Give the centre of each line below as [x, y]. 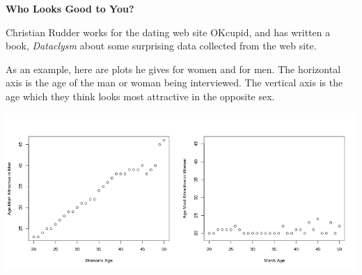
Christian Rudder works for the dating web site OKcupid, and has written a [168, 32]
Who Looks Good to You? [70, 8]
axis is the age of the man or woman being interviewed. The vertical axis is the [174, 82]
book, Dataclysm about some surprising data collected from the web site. [161, 46]
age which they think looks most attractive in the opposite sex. [140, 96]
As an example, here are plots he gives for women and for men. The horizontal [173, 69]
